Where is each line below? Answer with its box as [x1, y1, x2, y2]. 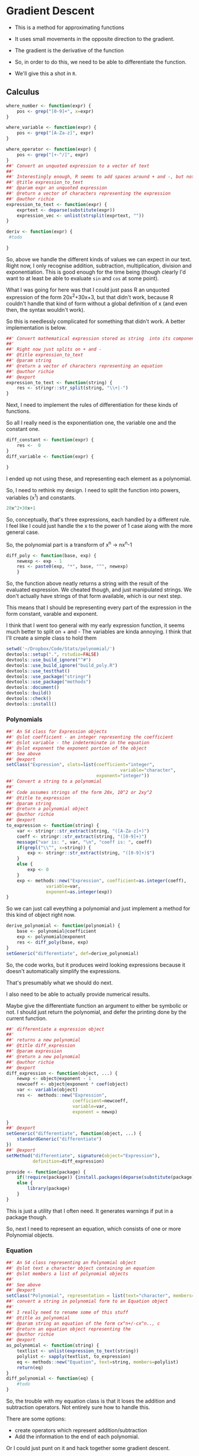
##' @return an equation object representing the [6, 1326, 131, 1332]
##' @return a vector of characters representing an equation [6, 363, 163, 369]
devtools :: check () [6, 696, 52, 702]
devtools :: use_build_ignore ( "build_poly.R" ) [6, 662, 118, 669]
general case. [6, 528, 40, 536]
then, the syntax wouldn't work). [6, 306, 85, 313]
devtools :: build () [6, 690, 52, 696]
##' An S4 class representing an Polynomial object [6, 1260, 136, 1266]
